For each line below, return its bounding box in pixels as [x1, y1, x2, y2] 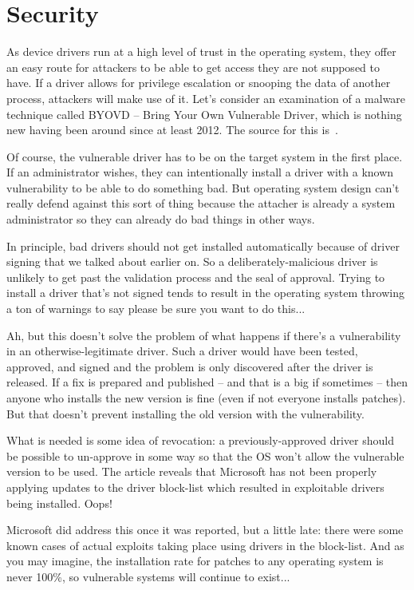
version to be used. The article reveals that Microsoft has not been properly [6, 463, 377, 480]
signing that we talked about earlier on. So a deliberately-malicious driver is [6, 253, 378, 270]
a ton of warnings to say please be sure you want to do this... [6, 300, 306, 317]
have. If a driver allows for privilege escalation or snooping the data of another [6, 74, 391, 91]
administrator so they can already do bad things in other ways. [6, 211, 315, 228]
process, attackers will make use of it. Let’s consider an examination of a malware [6, 89, 406, 106]
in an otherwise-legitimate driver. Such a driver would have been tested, [6, 343, 358, 359]
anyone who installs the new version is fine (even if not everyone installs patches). [6, 390, 406, 406]
